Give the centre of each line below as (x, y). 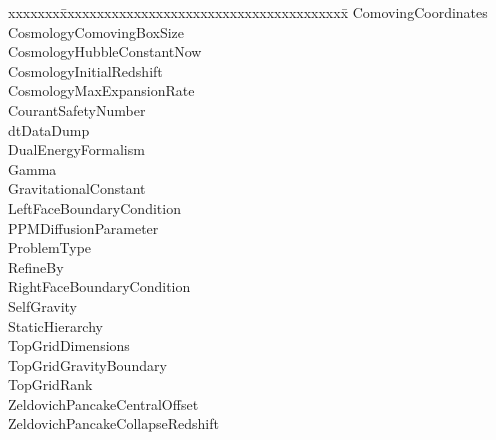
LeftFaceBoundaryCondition (94, 207)
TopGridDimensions (69, 345)
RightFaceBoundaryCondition (99, 286)
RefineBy (36, 266)
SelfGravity (42, 305)
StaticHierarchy (55, 325)
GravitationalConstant (77, 188)
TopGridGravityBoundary (87, 364)
